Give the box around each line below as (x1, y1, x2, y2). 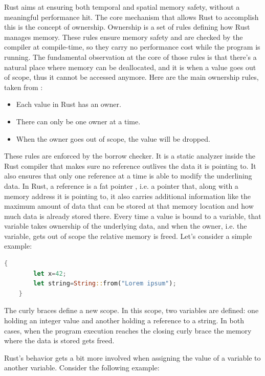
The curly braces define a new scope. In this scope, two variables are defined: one (4, 305, 259, 316)
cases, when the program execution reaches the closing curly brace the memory (4, 325, 252, 336)
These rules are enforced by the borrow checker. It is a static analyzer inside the (4, 150, 255, 161)
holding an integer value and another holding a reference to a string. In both (4, 315, 244, 326)
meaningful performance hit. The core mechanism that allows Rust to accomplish (4, 11, 259, 22)
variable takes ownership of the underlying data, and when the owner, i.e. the (4, 220, 247, 231)
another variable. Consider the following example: (4, 362, 160, 373)
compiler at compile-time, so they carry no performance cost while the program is (4, 41, 260, 52)
